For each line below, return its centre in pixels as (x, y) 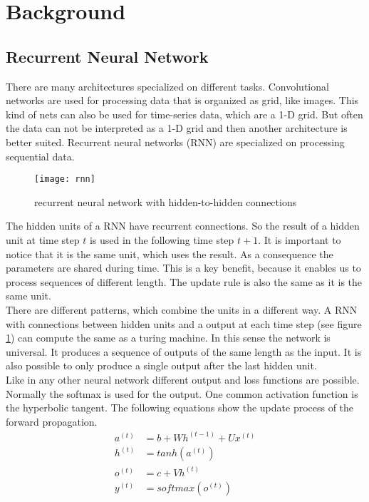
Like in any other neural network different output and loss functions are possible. (183, 379)
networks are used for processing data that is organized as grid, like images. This (182, 100)
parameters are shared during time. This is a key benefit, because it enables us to (183, 268)
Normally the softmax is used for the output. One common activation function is (182, 393)
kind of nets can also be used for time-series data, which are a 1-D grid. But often (184, 114)
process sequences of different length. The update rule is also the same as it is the (184, 281)
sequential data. (40, 156)
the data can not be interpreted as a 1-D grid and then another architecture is (177, 128)
